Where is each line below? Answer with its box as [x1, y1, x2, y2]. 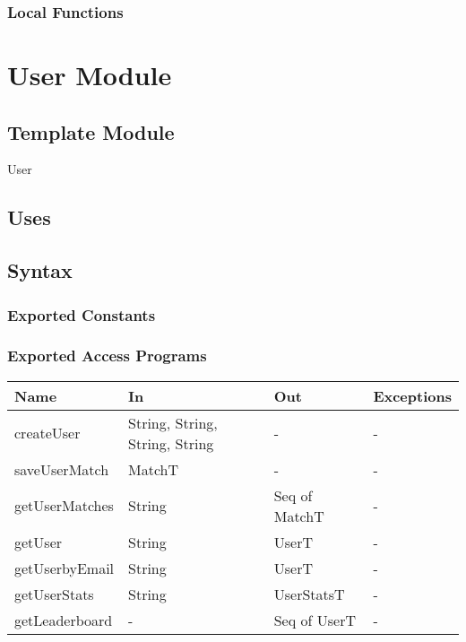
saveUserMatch [14, 458, 109, 480]
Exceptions [373, 385, 452, 406]
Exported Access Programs [7, 344, 207, 367]
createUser [14, 422, 81, 444]
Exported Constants [7, 303, 156, 325]
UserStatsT [273, 583, 345, 604]
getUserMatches [14, 495, 114, 516]
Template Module [7, 117, 175, 145]
